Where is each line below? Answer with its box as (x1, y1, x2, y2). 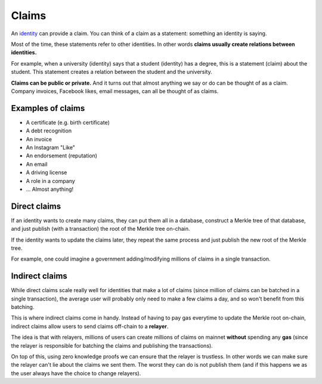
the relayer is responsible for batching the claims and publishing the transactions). (11, 342, 213, 349)
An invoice (26, 135, 52, 143)
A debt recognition (26, 127, 72, 134)
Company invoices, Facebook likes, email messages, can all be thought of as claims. (11, 87, 219, 95)
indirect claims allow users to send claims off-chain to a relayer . (11, 323, 169, 330)
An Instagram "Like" (26, 144, 76, 151)
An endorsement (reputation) (26, 152, 98, 159)
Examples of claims (11, 103, 85, 113)
